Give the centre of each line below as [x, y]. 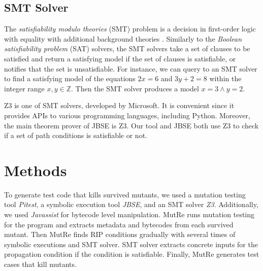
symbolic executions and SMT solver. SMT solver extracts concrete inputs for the [131, 244]
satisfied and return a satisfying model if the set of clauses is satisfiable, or [120, 58]
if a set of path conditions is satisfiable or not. [76, 135]
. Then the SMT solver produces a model [135, 88]
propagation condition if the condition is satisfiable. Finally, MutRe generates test [132, 254]
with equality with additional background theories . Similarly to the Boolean [123, 38]
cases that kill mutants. [40, 264]
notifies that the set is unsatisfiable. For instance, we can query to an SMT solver [131, 68]
